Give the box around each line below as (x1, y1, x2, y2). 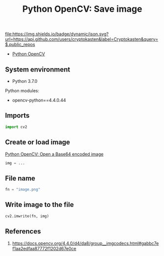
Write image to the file (5, 201, 74, 209)
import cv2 (5, 124, 27, 129)
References (5, 227, 41, 236)
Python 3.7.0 (12, 78, 38, 84)
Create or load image (5, 138, 70, 147)
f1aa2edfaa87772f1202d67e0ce (12, 245, 77, 251)
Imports (5, 111, 30, 120)
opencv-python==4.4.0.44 (12, 97, 66, 103)
